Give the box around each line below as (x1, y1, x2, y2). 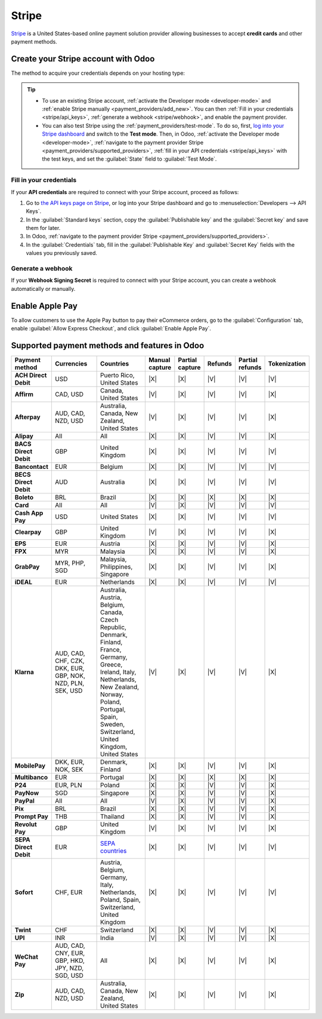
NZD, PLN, (54, 679, 85, 687)
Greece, (100, 660, 123, 668)
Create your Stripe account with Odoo (11, 54, 155, 64)
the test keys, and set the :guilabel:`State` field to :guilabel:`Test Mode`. (42, 155, 217, 162)
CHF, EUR (54, 888, 83, 896)
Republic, (100, 623, 126, 631)
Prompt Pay (14, 812, 49, 821)
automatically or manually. (11, 285, 76, 292)
